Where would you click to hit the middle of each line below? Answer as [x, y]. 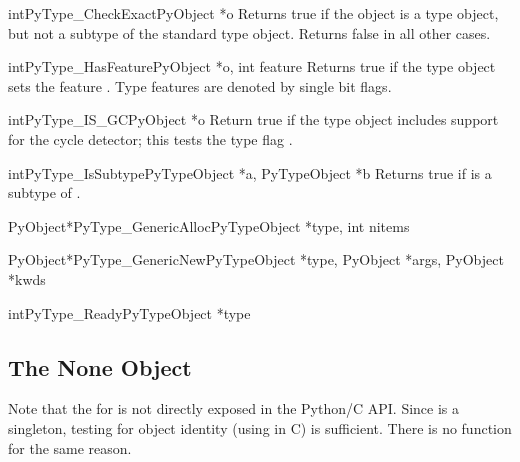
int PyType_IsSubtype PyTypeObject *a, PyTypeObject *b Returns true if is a [250, 172]
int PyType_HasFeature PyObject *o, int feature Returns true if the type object [252, 66]
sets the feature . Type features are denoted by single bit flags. [200, 85]
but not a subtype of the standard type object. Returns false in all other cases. [249, 32]
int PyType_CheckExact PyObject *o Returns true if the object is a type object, [253, 13]
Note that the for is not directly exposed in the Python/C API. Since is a [234, 408]
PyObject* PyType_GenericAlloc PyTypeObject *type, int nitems [209, 225]
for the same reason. [70, 447]
